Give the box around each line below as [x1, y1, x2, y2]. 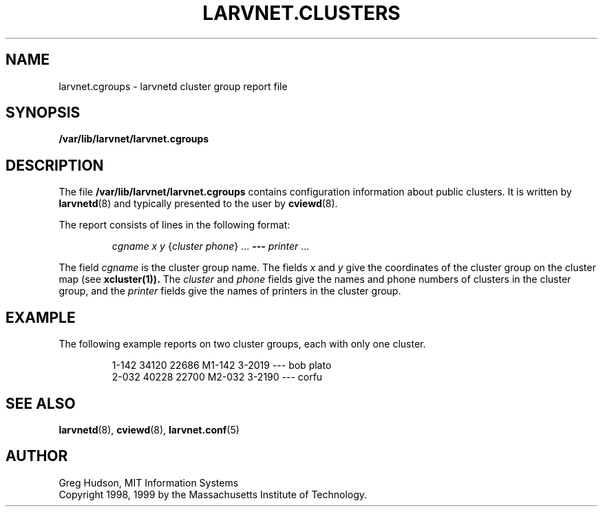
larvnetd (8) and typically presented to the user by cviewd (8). [59, 198, 338, 210]
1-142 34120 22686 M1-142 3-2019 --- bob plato [112, 359, 332, 372]
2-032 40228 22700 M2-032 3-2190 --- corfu [112, 371, 323, 383]
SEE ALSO [6, 394, 76, 412]
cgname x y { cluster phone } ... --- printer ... [112, 240, 310, 253]
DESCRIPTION [6, 156, 104, 174]
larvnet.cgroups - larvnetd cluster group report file [59, 80, 288, 92]
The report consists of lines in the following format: [59, 219, 290, 231]
